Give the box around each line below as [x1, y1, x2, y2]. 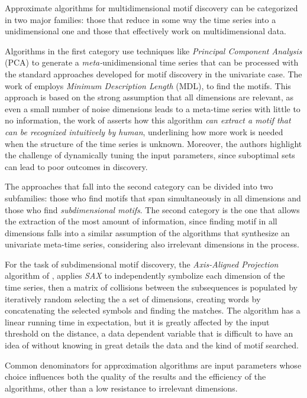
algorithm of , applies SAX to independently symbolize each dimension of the [5, 269, 285, 282]
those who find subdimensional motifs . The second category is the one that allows [5, 203, 300, 216]
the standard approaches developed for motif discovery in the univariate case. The [5, 67, 302, 80]
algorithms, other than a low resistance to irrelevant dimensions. [5, 381, 238, 394]
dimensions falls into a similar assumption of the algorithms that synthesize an [5, 226, 290, 239]
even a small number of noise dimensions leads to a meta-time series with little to [5, 102, 300, 115]
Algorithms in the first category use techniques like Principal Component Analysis [5, 44, 302, 57]
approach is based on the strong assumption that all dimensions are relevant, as [5, 91, 294, 103]
